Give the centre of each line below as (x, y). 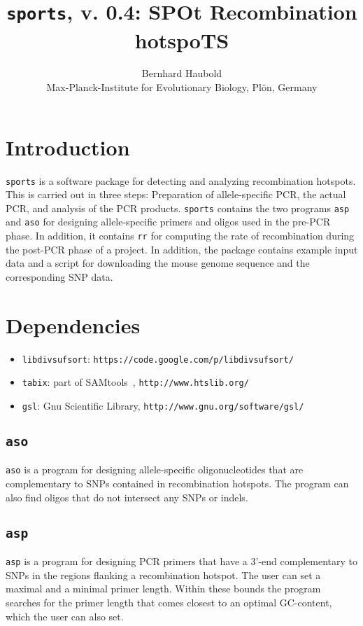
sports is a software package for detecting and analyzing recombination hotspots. (181, 180)
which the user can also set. (65, 616)
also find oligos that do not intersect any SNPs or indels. (127, 497)
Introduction (68, 147)
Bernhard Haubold (182, 73)
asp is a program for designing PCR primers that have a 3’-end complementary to (181, 561)
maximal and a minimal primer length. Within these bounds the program (163, 589)
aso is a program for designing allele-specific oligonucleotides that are (155, 469)
